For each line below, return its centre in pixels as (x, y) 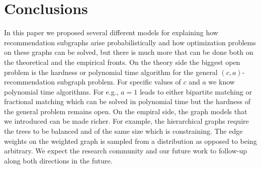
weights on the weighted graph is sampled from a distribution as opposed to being (130, 141)
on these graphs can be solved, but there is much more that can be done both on (129, 52)
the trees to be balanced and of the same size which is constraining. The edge (123, 131)
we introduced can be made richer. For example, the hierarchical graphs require (126, 121)
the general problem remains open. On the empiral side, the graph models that (126, 111)
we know (222, 82)
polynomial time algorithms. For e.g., (61, 91)
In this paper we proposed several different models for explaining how (111, 32)
